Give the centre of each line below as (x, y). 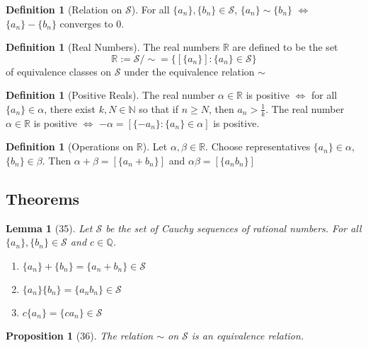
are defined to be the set (285, 47)
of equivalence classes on (59, 71)
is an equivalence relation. (248, 335)
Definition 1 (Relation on (64, 9)
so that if (159, 108)
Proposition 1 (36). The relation (80, 335)
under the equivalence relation (189, 71)
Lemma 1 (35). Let (49, 228)
